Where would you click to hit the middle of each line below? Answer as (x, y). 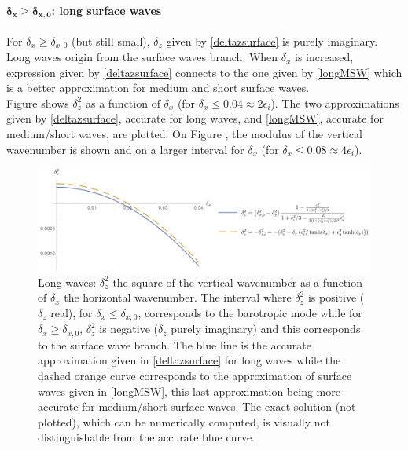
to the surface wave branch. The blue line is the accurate (175, 344)
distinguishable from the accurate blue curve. (147, 437)
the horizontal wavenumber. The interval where (178, 297)
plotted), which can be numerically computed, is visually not (184, 421)
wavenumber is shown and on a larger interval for (125, 149)
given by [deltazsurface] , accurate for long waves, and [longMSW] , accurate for (195, 118)
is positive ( (336, 297)
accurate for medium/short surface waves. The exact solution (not (197, 406)
